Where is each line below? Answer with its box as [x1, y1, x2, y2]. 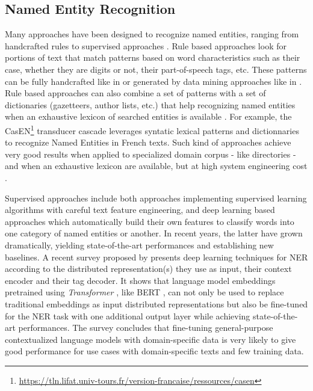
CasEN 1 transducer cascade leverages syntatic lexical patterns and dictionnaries [5, 122, 299, 137]
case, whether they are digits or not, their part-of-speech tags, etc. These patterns [5, 63, 307, 75]
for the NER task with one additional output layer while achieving [5, 309, 250, 322]
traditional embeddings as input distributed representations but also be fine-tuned [5, 297, 308, 310]
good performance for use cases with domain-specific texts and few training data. [5, 345, 304, 357]
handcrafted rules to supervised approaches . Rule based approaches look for [5, 39, 287, 52]
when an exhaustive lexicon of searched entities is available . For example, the [5, 110, 292, 123]
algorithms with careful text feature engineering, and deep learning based [5, 203, 275, 216]
